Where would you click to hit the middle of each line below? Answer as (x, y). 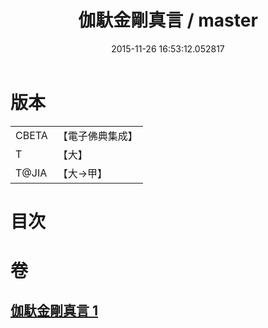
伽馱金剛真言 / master (168, 20)
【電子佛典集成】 (97, 136)
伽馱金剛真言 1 (54, 311)
